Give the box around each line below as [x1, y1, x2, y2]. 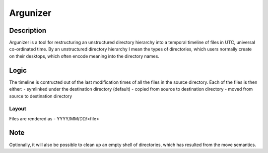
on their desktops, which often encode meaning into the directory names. [9, 53, 160, 59]
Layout [9, 105, 27, 112]
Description [9, 26, 47, 35]
